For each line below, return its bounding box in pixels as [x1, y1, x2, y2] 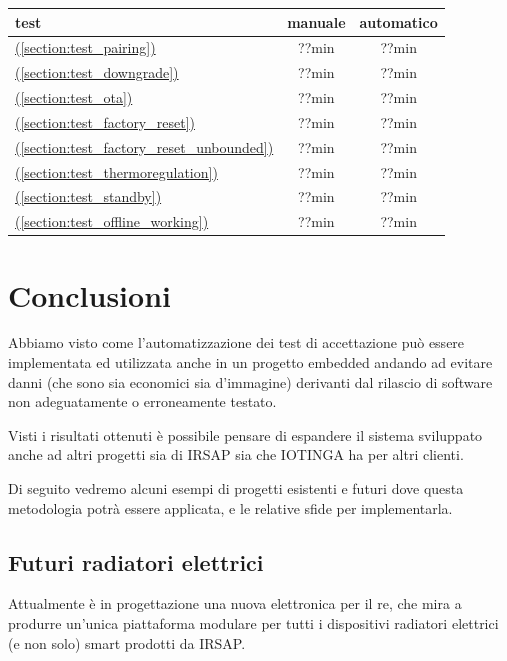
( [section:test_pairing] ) [15, 37, 156, 58]
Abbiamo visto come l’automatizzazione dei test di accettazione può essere [8, 332, 465, 353]
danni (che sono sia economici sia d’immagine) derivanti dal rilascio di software [8, 371, 493, 392]
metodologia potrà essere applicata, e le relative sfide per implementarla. [8, 497, 453, 518]
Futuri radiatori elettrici [8, 546, 264, 577]
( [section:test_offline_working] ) [15, 211, 209, 232]
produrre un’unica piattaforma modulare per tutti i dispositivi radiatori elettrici [8, 613, 499, 634]
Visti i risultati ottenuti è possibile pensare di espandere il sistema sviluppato [8, 424, 483, 445]
